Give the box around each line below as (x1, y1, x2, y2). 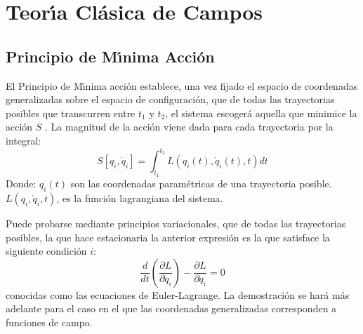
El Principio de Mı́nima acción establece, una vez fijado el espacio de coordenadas (6, 78, 358, 93)
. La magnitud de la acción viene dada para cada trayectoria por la (45, 119, 334, 134)
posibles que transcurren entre (6, 105, 136, 120)
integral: (6, 133, 41, 147)
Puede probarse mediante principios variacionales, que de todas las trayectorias (6, 216, 346, 231)
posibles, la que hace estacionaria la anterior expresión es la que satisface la (6, 229, 330, 244)
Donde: (6, 176, 37, 191)
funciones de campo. (6, 315, 93, 330)
